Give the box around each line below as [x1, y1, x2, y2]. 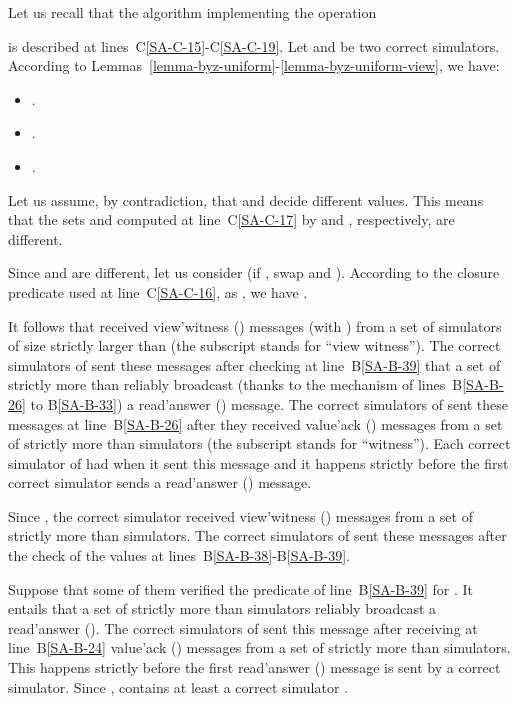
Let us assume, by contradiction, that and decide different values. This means [8, 189, 484, 210]
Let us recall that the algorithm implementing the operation [8, 2, 377, 22]
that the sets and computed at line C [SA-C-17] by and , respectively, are [8, 209, 455, 230]
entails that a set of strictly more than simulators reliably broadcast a [8, 598, 437, 619]
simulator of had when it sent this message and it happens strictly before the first [8, 452, 509, 473]
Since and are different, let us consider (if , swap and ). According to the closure [8, 262, 500, 283]
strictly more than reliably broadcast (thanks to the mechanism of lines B [8, 374, 463, 395]
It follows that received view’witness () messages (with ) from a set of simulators [8, 315, 502, 336]
